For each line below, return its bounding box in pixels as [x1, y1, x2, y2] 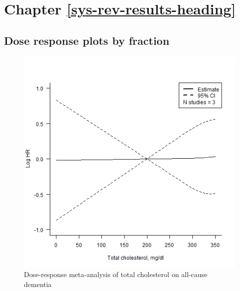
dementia [24, 279, 52, 289]
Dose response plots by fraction [4, 32, 170, 48]
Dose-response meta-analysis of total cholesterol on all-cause [24, 269, 208, 280]
